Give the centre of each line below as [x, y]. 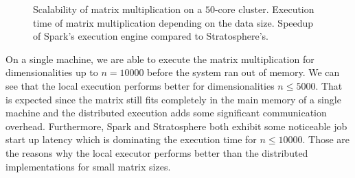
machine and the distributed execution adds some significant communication [166, 113]
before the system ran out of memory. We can [243, 72]
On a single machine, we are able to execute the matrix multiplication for [160, 59]
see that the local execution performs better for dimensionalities [140, 85]
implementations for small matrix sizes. [88, 166]
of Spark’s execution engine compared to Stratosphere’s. [151, 36]
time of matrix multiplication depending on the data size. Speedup [173, 22]
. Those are [326, 139]
